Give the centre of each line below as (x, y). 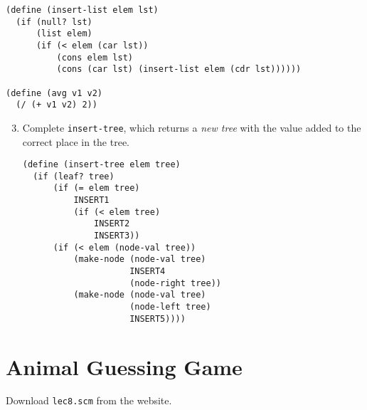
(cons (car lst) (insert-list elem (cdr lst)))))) (179, 69)
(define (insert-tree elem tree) (101, 165)
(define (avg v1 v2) (54, 93)
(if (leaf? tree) (74, 176)
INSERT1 (91, 200)
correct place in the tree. (76, 141)
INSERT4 (148, 272)
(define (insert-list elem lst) (82, 10)
